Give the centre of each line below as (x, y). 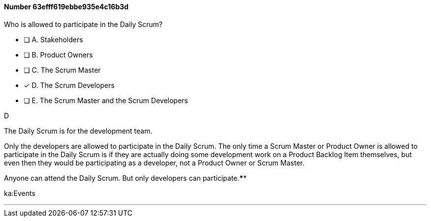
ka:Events (20, 193)
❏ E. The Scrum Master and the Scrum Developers (106, 100)
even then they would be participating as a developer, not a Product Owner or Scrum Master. (154, 163)
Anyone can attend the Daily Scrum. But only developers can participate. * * (125, 178)
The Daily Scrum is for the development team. (78, 131)
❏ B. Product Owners (58, 55)
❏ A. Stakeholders (53, 39)
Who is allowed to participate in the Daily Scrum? (83, 24)
